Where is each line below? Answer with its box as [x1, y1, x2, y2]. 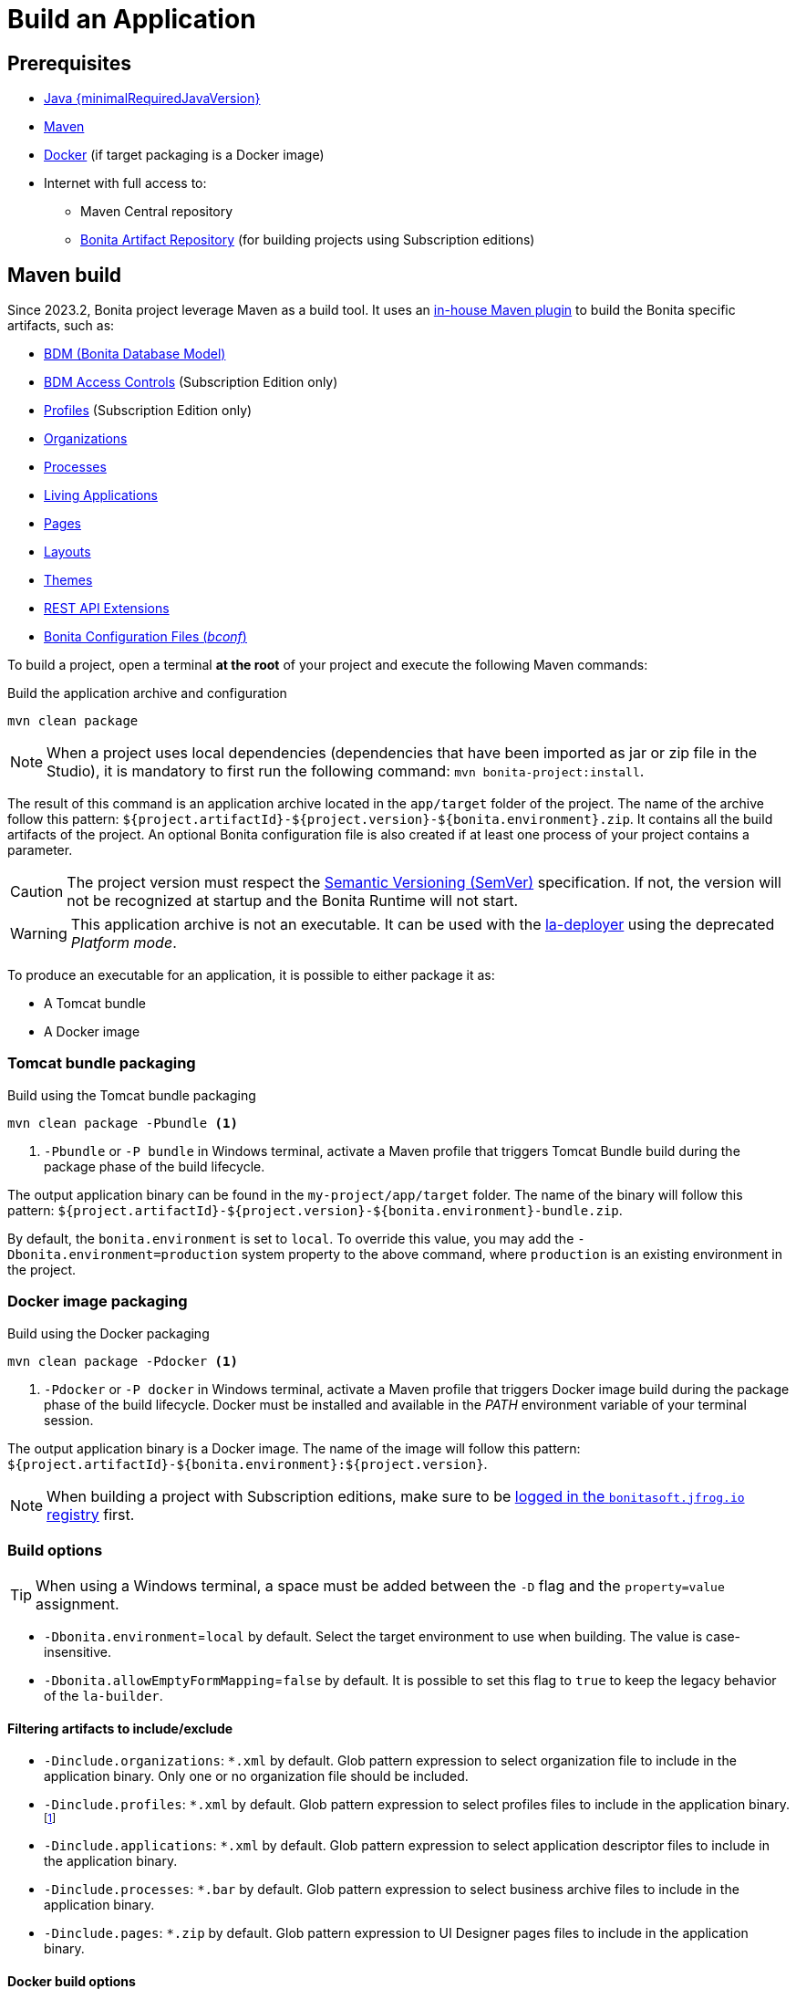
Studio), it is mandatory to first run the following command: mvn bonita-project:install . [47, 762, 645, 781]
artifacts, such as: [7, 318, 115, 334]
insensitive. [44, 1644, 112, 1661]
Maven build [7, 263, 122, 286]
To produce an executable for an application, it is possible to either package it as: [7, 967, 495, 984]
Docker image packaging [7, 1292, 188, 1311]
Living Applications [44, 487, 158, 504]
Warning [10, 924, 67, 943]
